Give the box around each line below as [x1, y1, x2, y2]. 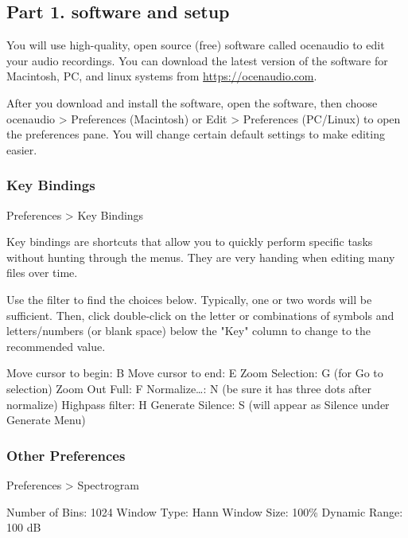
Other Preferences [6, 445, 126, 465]
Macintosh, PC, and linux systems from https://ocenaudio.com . [6, 68, 317, 84]
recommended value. [6, 337, 106, 354]
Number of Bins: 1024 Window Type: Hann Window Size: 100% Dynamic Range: [6, 503, 403, 520]
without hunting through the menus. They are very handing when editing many [6, 248, 395, 265]
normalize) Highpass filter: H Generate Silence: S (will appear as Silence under [6, 396, 390, 412]
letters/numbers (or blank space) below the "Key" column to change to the [6, 322, 371, 339]
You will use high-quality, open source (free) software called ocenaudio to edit [6, 37, 385, 53]
